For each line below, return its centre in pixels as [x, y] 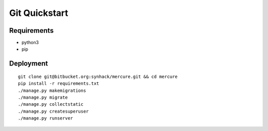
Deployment [29, 64]
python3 [30, 43]
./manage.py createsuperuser [53, 111]
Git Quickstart [39, 13]
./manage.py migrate [43, 98]
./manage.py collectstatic [51, 104]
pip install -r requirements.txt [59, 84]
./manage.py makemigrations [52, 90]
